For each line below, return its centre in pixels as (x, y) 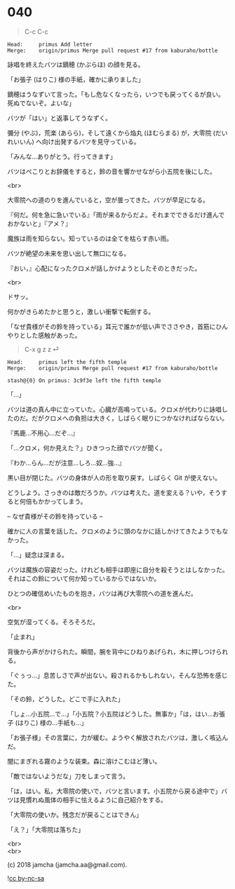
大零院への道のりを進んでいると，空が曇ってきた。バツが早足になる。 (108, 200)
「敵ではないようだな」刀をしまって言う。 (68, 776)
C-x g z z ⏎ (42, 349)
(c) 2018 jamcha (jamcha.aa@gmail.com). (67, 864)
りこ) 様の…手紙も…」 (55, 722)
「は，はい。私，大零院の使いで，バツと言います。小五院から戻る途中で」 (114, 791)
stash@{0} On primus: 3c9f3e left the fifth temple (84, 380)
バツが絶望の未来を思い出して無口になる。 (69, 253)
